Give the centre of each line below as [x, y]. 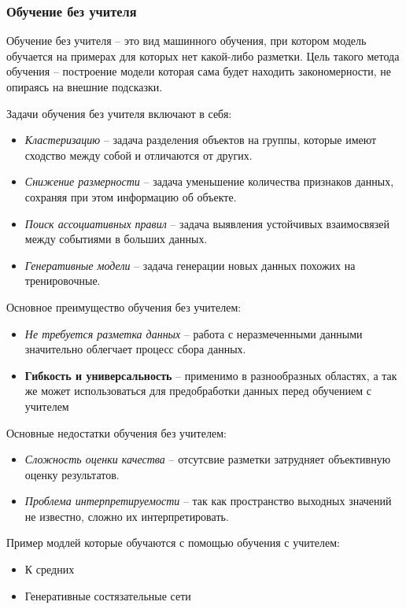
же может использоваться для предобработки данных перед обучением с [198, 391]
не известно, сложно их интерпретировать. [127, 516]
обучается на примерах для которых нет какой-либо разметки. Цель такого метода [203, 55]
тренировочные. [63, 281]
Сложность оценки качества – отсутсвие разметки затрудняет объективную [208, 459]
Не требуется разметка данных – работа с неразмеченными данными [194, 333]
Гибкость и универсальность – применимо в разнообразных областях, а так [211, 375]
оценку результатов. [72, 474]
